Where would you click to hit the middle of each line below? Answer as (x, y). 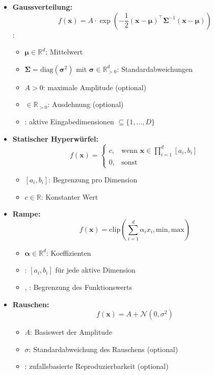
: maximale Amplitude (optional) (95, 87)
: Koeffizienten (69, 252)
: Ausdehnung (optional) (86, 104)
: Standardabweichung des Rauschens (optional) (103, 349)
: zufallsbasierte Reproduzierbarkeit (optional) (97, 366)
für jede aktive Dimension (95, 270)
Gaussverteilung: (42, 7)
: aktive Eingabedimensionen (69, 121)
